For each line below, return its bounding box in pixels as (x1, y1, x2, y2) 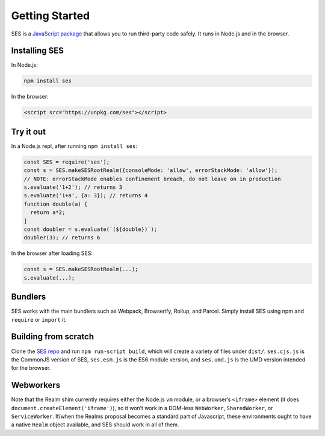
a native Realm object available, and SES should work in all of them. (11, 421, 179, 428)
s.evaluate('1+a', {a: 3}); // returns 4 (23, 192, 148, 199)
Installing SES (11, 46, 64, 56)
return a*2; (30, 209, 66, 216)
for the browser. (11, 364, 51, 372)
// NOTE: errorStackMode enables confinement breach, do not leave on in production (23, 175, 281, 182)
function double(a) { (23, 200, 88, 207)
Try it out (11, 126, 46, 137)
